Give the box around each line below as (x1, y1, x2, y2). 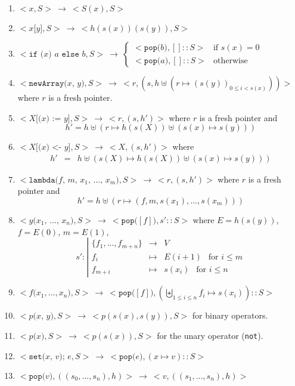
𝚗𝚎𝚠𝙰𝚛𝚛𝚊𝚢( (29, 79, 67, 88)
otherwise (213, 56, 248, 65)
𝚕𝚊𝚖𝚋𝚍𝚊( (29, 175, 58, 184)
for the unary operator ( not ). (157, 329, 263, 341)
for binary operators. (192, 309, 268, 322)
